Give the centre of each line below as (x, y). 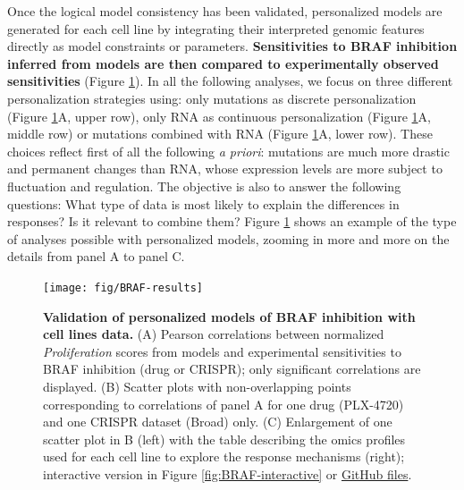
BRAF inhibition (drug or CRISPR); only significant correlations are (232, 369)
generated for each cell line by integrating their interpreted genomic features (216, 28)
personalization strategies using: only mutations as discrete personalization (212, 98)
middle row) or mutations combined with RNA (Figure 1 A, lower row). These (220, 134)
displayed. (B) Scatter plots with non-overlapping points (197, 386)
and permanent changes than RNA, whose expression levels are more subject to (225, 169)
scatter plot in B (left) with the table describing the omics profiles (224, 439)
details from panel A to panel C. (96, 256)
